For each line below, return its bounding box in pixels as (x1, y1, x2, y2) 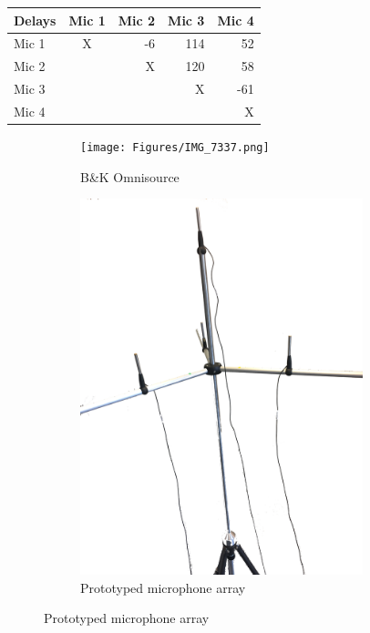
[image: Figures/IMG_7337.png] (80, 140, 270, 154)
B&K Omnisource (80, 167, 180, 186)
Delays (14, 10, 57, 29)
